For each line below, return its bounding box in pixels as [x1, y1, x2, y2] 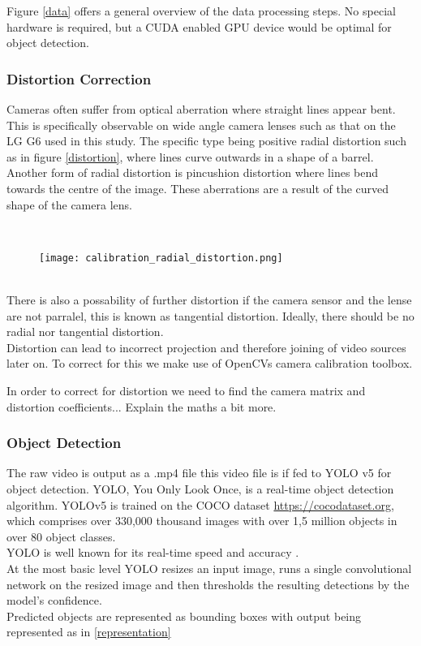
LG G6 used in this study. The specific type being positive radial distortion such [6, 132, 406, 149]
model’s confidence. [6, 592, 102, 609]
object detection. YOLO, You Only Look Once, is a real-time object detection [6, 480, 394, 497]
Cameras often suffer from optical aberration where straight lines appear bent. [6, 101, 396, 117]
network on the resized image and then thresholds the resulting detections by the [6, 575, 410, 592]
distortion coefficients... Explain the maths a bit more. [6, 398, 277, 415]
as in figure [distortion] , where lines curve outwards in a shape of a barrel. [6, 148, 374, 165]
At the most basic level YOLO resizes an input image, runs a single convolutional [6, 559, 412, 576]
